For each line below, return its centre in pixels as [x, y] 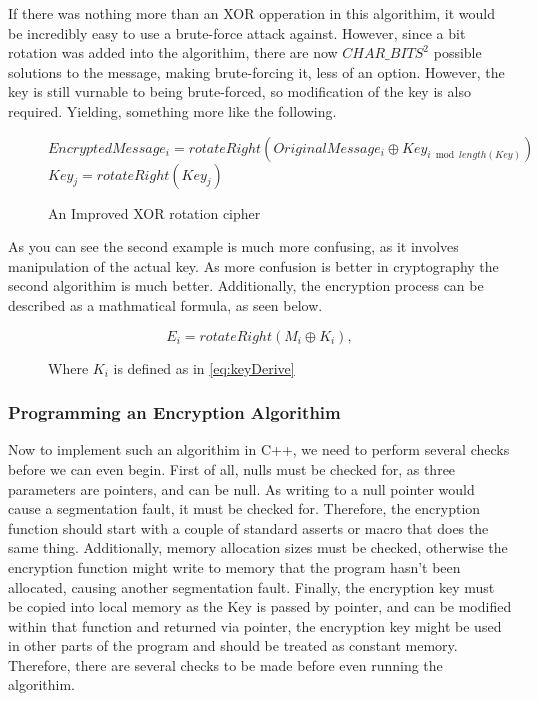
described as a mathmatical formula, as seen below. [165, 304]
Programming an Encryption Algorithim [174, 412]
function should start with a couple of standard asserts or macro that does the [248, 527]
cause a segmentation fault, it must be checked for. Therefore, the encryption [244, 508]
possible [457, 52]
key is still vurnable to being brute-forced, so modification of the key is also [239, 91]
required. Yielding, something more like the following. [172, 110]
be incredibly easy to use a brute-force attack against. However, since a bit [237, 32]
